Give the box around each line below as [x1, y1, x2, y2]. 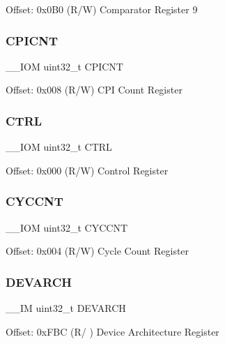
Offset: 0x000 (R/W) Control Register [6, 163, 169, 177]
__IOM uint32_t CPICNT [6, 59, 123, 73]
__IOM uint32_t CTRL [6, 140, 112, 154]
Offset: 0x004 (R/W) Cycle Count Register [6, 244, 189, 258]
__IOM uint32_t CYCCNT [6, 220, 127, 234]
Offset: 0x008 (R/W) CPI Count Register [6, 82, 183, 97]
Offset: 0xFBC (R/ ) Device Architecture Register [6, 324, 219, 338]
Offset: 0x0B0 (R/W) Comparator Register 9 [6, 2, 198, 16]
